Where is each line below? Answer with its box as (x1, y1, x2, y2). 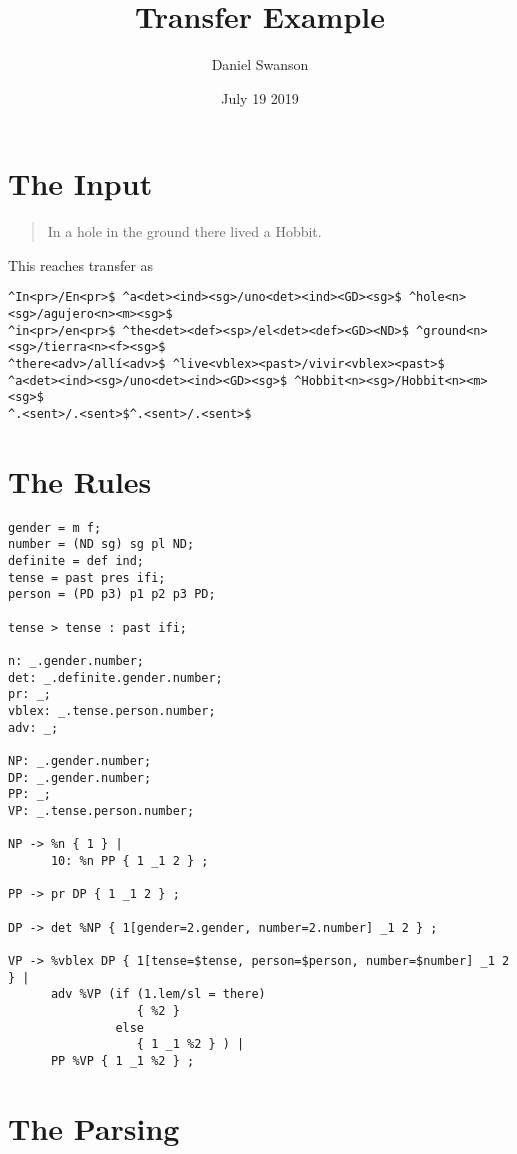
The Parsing (8, 1107, 180, 1148)
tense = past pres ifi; (8, 570, 166, 585)
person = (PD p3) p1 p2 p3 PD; (8, 587, 216, 602)
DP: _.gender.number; (8, 770, 152, 785)
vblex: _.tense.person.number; (8, 704, 216, 719)
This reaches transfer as (8, 254, 154, 275)
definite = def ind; (8, 554, 145, 569)
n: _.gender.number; (8, 654, 145, 669)
